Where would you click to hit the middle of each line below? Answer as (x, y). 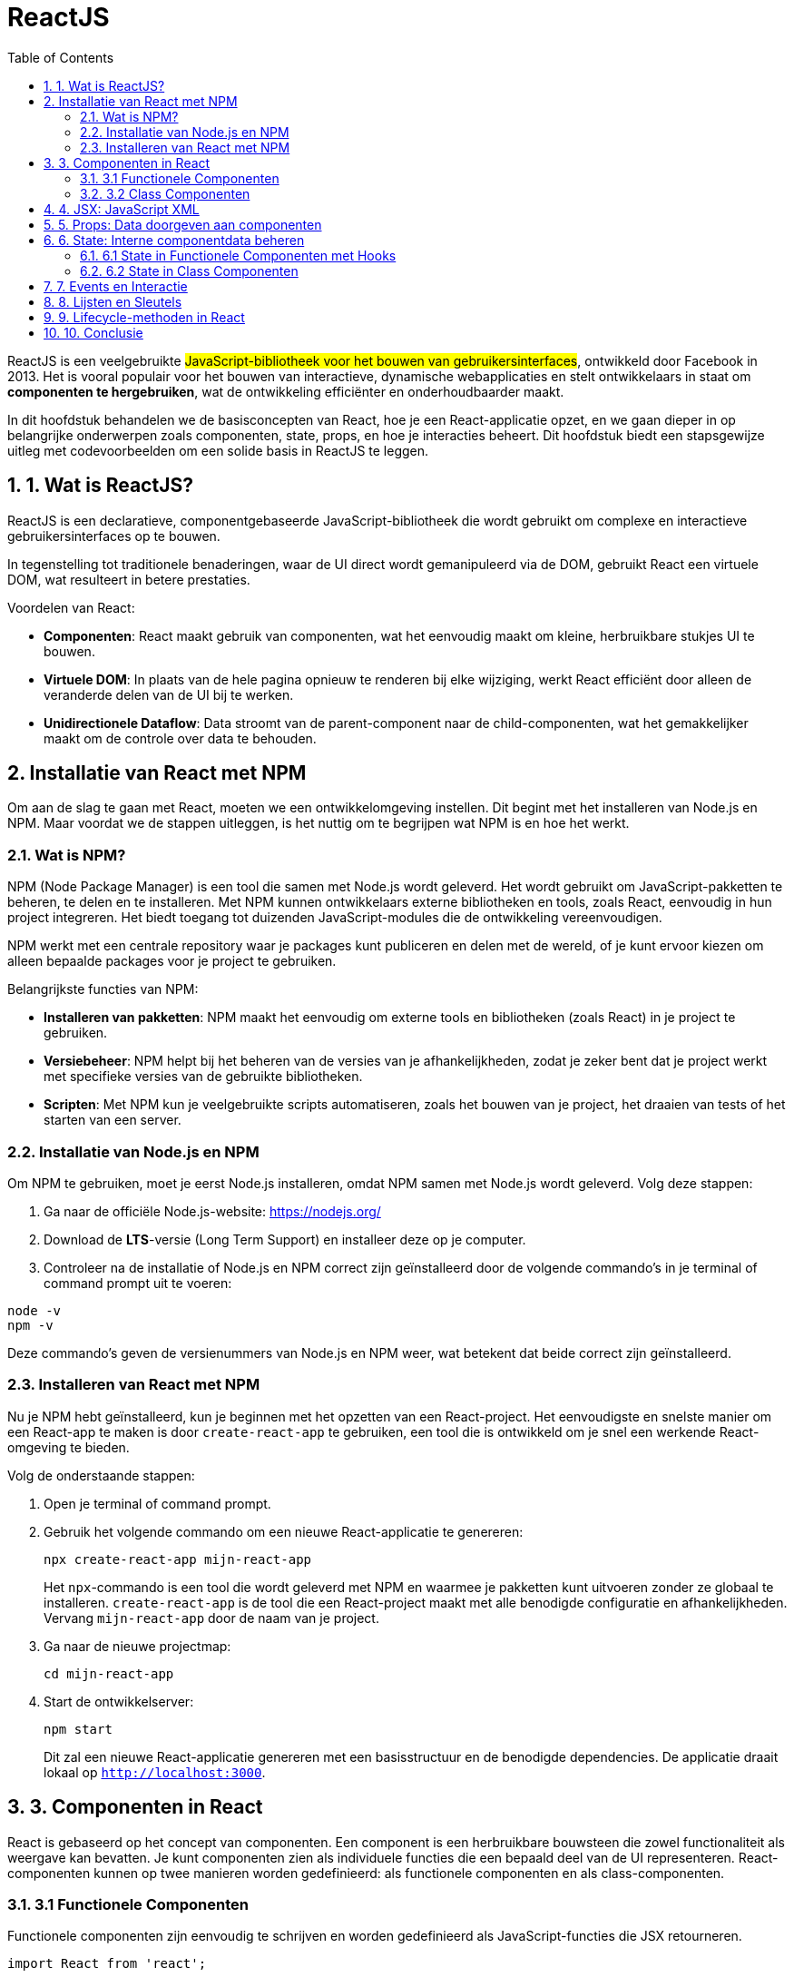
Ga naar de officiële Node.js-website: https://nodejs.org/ (212, 1211)
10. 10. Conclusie (93, 332)
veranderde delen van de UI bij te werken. (169, 694)
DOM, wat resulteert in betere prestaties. (129, 579)
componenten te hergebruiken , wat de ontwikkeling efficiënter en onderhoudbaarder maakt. (286, 391)
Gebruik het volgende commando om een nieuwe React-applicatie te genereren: (284, 1531)
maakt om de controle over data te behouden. (180, 738)
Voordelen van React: (71, 607)
